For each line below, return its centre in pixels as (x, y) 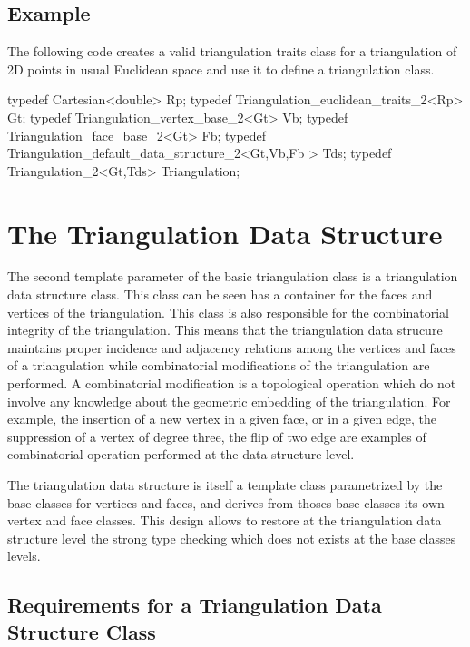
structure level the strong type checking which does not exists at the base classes (232, 538)
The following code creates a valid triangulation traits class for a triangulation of (232, 51)
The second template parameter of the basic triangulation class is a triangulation (233, 276)
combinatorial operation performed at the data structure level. (181, 454)
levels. (24, 556)
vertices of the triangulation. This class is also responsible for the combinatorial (228, 312)
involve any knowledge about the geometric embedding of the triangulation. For (229, 401)
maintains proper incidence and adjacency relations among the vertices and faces (232, 347)
